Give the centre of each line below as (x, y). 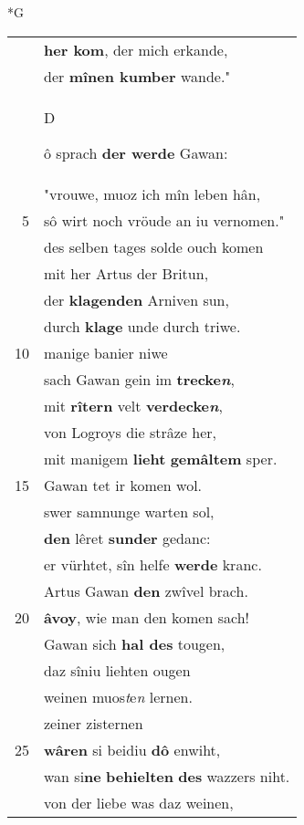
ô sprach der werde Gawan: (136, 152)
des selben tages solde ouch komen (154, 246)
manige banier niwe (106, 352)
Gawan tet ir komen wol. (123, 485)
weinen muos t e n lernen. (118, 696)
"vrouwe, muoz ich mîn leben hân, (152, 193)
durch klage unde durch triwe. (142, 326)
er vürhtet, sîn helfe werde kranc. (153, 564)
